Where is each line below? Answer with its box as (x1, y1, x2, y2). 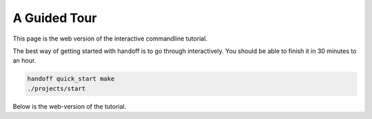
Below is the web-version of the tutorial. (12, 102, 127, 110)
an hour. (12, 56, 37, 65)
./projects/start (27, 85, 86, 92)
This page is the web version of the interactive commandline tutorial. (12, 34, 208, 43)
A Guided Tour (12, 10, 97, 25)
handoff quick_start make (27, 75, 115, 83)
